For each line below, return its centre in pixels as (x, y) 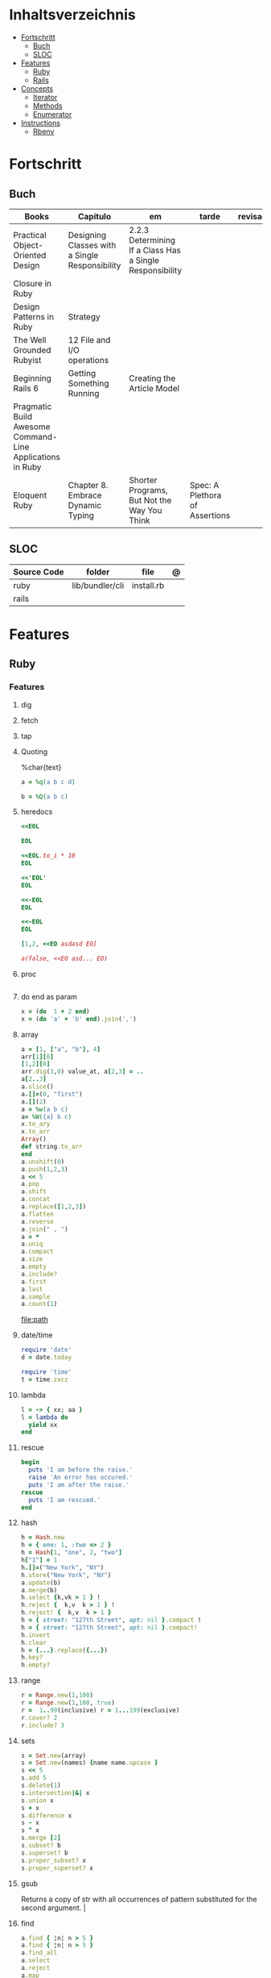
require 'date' (46, 1350)
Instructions (41, 123)
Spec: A (204, 485)
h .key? (32, 1658)
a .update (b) (41, 1583)
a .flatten (37, 1214)
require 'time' (46, 1372)
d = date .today (46, 1358)
